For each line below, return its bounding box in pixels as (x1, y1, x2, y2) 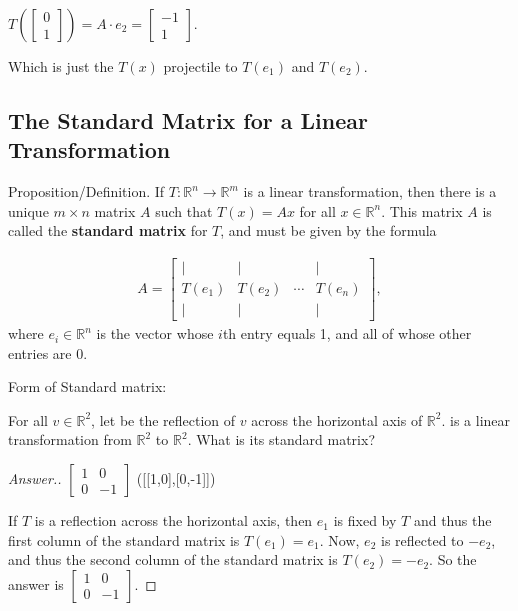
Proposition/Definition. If (8, 181, 165, 202)
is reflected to (380, 529, 464, 550)
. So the (429, 549, 477, 570)
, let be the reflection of (91, 409, 236, 430)
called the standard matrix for (8, 220, 208, 241)
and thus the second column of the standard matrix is (8, 549, 338, 570)
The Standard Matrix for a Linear (8, 104, 369, 135)
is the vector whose (96, 323, 214, 344)
